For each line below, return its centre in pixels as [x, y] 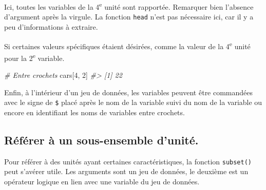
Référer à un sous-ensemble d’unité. [101, 140]
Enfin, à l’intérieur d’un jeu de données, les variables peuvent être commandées [129, 92]
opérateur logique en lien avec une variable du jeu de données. [102, 181]
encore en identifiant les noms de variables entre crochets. [94, 112]
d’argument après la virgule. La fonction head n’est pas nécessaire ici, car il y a [129, 17]
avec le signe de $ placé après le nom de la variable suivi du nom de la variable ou [133, 102]
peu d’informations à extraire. [51, 26]
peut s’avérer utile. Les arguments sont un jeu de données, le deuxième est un [126, 171]
